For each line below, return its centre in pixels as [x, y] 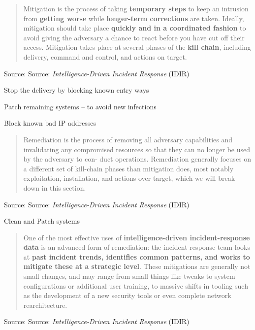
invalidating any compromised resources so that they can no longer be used [137, 149]
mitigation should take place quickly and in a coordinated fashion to [135, 28]
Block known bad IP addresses [50, 123]
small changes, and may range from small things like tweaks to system [129, 276]
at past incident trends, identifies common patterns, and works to [137, 256]
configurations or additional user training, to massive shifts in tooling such [136, 285]
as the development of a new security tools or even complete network [127, 295]
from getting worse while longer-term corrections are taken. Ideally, [134, 18]
